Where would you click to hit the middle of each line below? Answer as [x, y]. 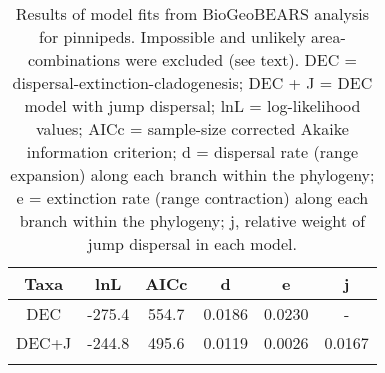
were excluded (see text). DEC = [241, 59]
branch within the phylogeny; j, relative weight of [192, 220]
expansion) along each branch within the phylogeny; [192, 174]
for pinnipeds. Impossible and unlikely [172, 36]
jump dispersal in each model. [192, 243]
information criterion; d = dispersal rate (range [192, 151]
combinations [73, 59]
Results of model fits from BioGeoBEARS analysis [192, 13]
